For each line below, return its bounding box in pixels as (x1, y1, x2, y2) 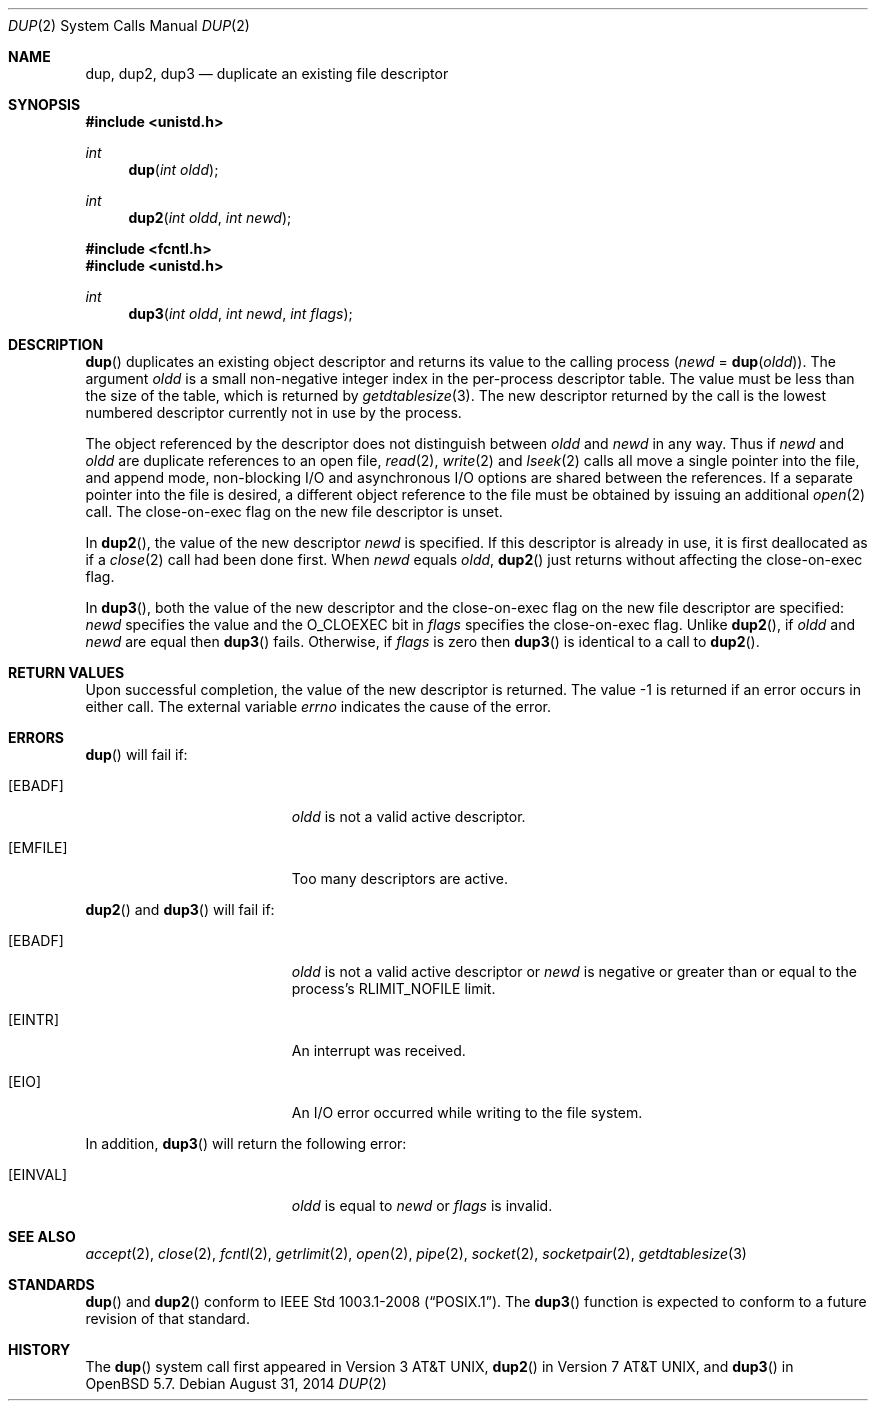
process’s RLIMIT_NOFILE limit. (291, 980, 496, 997)
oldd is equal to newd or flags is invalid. (291, 1197, 553, 1214)
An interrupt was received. (291, 1042, 466, 1059)
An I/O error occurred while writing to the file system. (291, 1104, 643, 1121)
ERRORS (8, 729, 65, 746)
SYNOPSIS (8, 96, 81, 113)
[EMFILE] (8, 839, 68, 856)
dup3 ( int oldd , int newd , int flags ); (128, 305, 353, 322)
